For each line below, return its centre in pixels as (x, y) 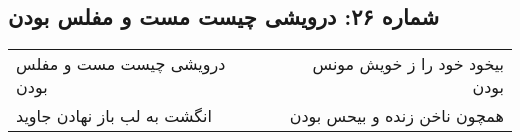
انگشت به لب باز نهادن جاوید (114, 116)
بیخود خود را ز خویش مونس (408, 64)
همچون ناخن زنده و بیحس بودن (396, 116)
